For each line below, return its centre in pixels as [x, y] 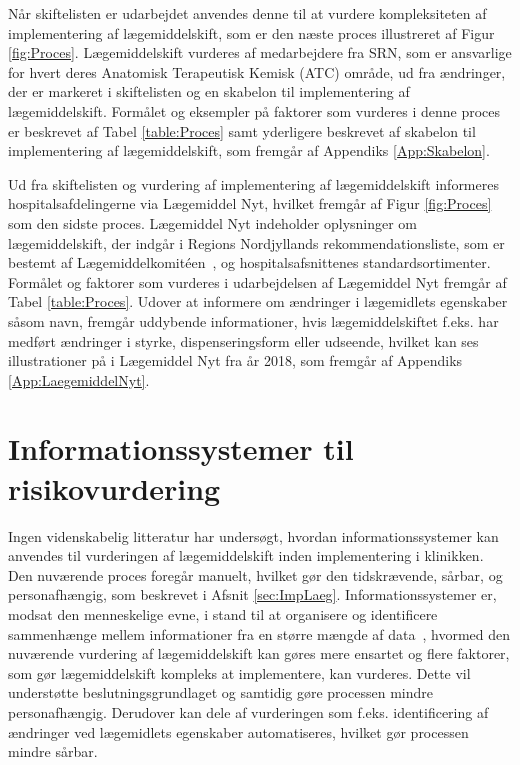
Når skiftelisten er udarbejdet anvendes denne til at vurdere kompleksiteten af [247, 13]
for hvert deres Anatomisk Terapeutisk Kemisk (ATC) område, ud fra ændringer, [257, 71]
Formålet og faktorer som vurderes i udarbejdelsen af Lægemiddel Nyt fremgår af [257, 281]
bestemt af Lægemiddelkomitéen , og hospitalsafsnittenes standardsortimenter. [249, 262]
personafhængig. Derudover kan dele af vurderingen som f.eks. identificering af [248, 711]
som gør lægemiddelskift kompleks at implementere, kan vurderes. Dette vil [239, 672]
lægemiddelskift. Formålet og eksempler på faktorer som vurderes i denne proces [254, 110]
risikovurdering [114, 487]
